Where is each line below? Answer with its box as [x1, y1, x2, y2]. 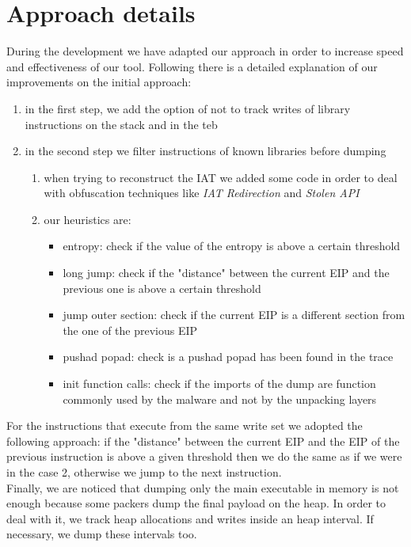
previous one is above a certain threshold [63, 279, 261, 296]
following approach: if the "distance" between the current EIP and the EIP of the [6, 432, 400, 449]
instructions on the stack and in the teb [25, 116, 218, 132]
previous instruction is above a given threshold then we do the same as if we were [6, 448, 402, 465]
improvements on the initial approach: [6, 74, 192, 90]
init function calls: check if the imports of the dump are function [63, 375, 376, 392]
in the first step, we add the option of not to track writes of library [25, 100, 351, 116]
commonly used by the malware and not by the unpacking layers [63, 390, 377, 407]
